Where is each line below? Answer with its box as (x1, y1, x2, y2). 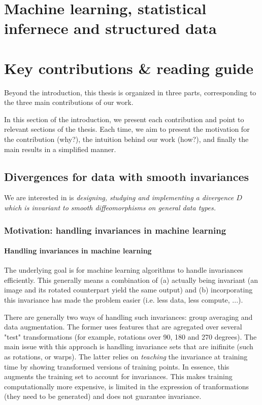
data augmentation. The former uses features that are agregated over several (4, 321, 242, 332)
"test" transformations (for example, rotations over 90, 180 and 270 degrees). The (4, 331, 257, 342)
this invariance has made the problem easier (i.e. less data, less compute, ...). (4, 294, 243, 305)
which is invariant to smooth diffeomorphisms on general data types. (4, 202, 216, 213)
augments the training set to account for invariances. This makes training (4, 371, 233, 382)
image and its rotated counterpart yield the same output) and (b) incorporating (4, 284, 253, 295)
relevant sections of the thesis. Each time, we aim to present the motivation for (4, 124, 250, 134)
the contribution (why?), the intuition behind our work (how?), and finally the (4, 134, 249, 144)
